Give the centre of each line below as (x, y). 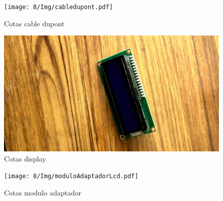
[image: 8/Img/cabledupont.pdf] (59, 7)
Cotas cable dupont (34, 23)
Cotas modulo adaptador (43, 193)
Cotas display (25, 158)
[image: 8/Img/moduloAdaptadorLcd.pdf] (71, 176)
